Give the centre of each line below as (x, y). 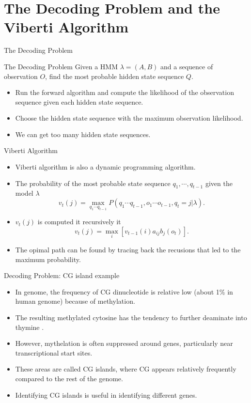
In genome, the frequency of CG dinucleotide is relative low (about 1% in (124, 291)
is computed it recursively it (79, 222)
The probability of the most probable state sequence (93, 183)
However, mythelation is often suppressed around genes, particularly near (124, 343)
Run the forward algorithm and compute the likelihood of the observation (125, 92)
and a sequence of (187, 66)
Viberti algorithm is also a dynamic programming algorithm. (105, 167)
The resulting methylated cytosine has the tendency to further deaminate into (131, 317)
